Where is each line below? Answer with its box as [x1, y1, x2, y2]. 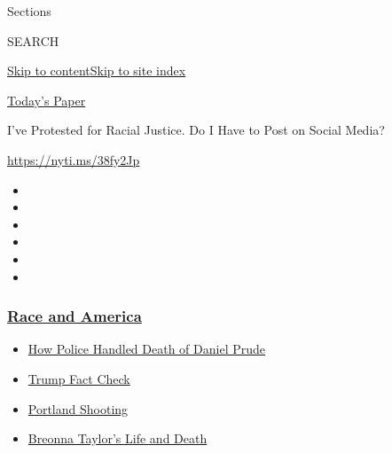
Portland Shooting [27, 399, 129, 418]
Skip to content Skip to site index [7, 61, 186, 80]
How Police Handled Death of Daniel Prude [27, 340, 266, 358]
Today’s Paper [7, 90, 86, 109]
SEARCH [7, 31, 59, 50]
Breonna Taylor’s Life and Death [27, 429, 208, 448]
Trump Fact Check [27, 369, 130, 387]
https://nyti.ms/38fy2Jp [7, 150, 140, 168]
